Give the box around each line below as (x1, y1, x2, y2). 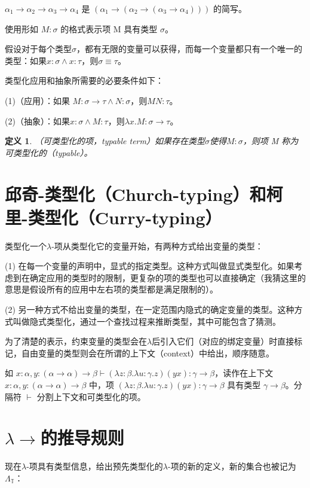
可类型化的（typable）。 (5, 146, 93, 158)
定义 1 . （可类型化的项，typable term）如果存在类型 (5, 135, 205, 147)
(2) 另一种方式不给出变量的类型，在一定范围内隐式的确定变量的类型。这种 (5, 303, 294, 316)
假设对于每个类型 (5, 42, 72, 55)
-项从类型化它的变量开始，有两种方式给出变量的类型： (51, 239, 263, 252)
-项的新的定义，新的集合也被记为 (168, 460, 296, 472)
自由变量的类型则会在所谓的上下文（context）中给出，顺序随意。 (21, 346, 275, 359)
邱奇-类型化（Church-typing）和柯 (5, 181, 283, 206)
